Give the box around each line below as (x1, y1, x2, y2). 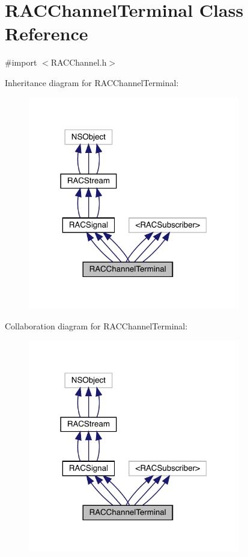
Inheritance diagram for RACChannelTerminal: (5, 76, 179, 89)
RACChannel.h (50, 56, 107, 69)
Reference (5, 21, 88, 46)
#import (5, 56, 37, 69)
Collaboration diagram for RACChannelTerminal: (5, 319, 188, 332)
